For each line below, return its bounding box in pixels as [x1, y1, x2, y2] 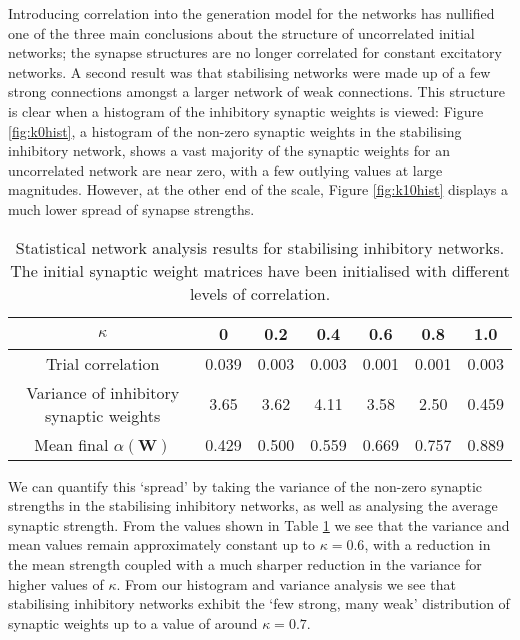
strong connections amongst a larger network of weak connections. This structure [8, 81, 505, 102]
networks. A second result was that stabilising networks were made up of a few [8, 61, 491, 82]
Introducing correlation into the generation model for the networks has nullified [8, 3, 495, 23]
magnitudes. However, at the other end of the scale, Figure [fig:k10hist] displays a [8, 179, 509, 200]
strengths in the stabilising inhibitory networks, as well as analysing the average [8, 495, 498, 516]
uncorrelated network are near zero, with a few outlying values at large [8, 159, 443, 180]
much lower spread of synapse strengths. [8, 198, 255, 219]
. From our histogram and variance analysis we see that [116, 573, 456, 594]
